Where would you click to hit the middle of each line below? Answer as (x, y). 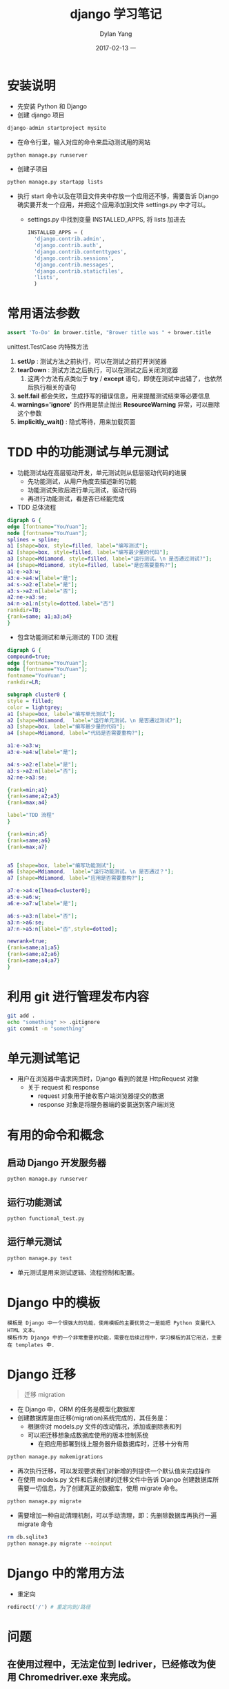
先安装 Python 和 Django (52, 106)
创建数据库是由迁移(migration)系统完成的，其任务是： (93, 1418)
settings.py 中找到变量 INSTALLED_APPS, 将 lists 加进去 (107, 220)
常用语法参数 (44, 314)
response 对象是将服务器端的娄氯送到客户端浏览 (106, 1105)
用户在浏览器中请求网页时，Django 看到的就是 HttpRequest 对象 (108, 1079)
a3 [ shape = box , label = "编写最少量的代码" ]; (67, 727)
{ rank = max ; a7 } (28, 847)
